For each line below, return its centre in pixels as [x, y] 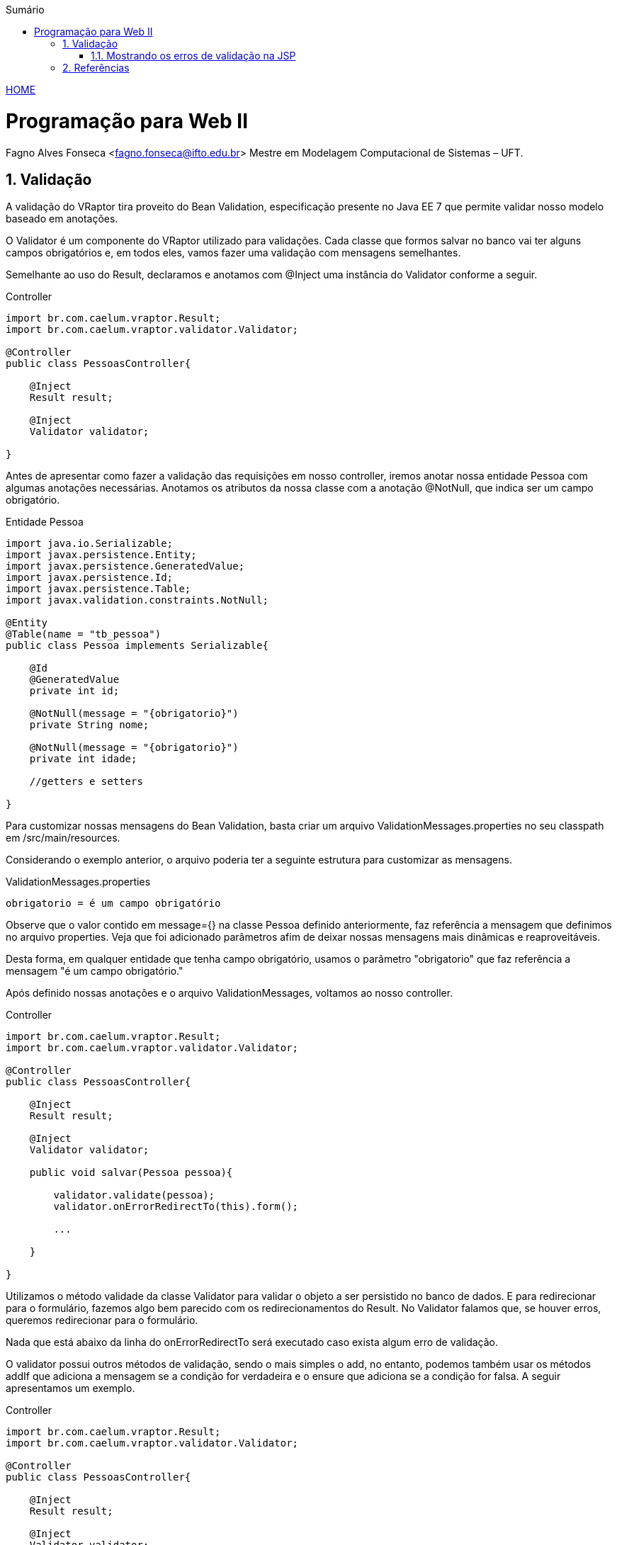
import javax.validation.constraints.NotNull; [137, 600]
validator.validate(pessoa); [134, 1195]
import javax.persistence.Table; [98, 589]
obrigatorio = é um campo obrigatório [113, 904]
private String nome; [89, 725]
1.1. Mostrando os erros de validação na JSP [193, 56]
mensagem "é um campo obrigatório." [95, 971]
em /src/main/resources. [63, 838]
